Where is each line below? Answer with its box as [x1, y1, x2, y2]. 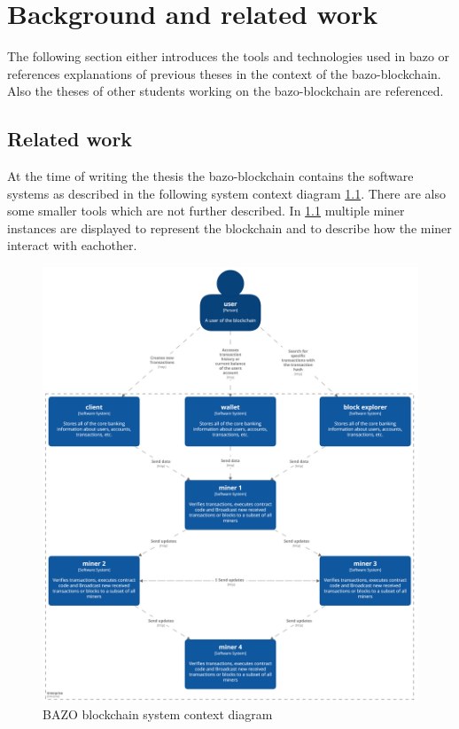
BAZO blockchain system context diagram [43, 704, 273, 723]
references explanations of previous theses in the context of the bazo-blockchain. [7, 64, 441, 82]
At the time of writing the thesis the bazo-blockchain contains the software [7, 167, 414, 185]
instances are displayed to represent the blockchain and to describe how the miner [7, 218, 452, 237]
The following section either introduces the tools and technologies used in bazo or [7, 47, 450, 66]
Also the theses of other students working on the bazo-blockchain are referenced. [7, 82, 444, 100]
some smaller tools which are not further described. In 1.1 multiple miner [7, 201, 405, 220]
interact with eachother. [7, 236, 137, 255]
